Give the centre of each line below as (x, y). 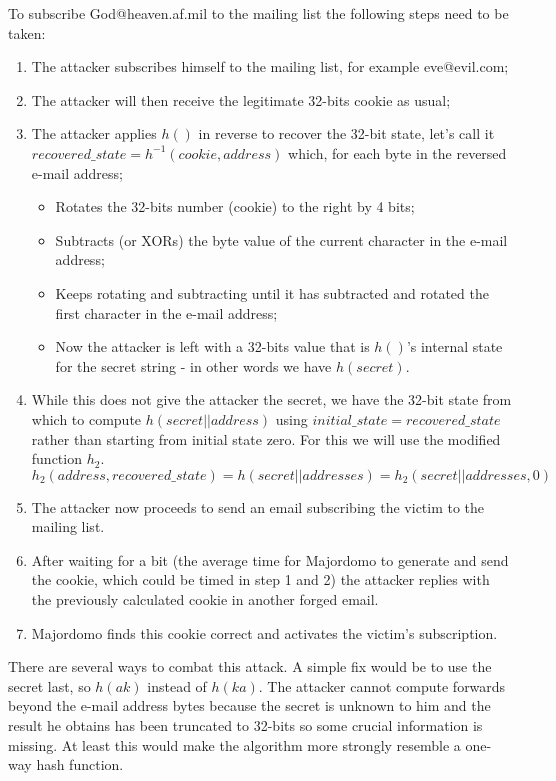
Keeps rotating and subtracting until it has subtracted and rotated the (272, 292)
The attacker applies (94, 133)
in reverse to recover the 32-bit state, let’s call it (346, 133)
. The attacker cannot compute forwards (382, 685)
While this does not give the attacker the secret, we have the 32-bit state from (271, 399)
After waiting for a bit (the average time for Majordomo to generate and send (270, 559)
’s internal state (454, 346)
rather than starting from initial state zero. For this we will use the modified (266, 438)
